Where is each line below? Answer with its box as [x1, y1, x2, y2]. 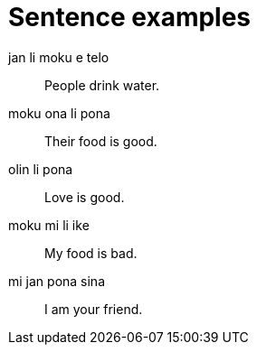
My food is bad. [44, 245, 138, 261]
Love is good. [44, 189, 125, 205]
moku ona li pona [8, 105, 110, 121]
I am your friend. [44, 301, 143, 317]
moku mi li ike [8, 217, 90, 233]
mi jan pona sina [8, 273, 106, 289]
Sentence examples [8, 2, 252, 32]
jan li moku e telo [8, 49, 109, 65]
